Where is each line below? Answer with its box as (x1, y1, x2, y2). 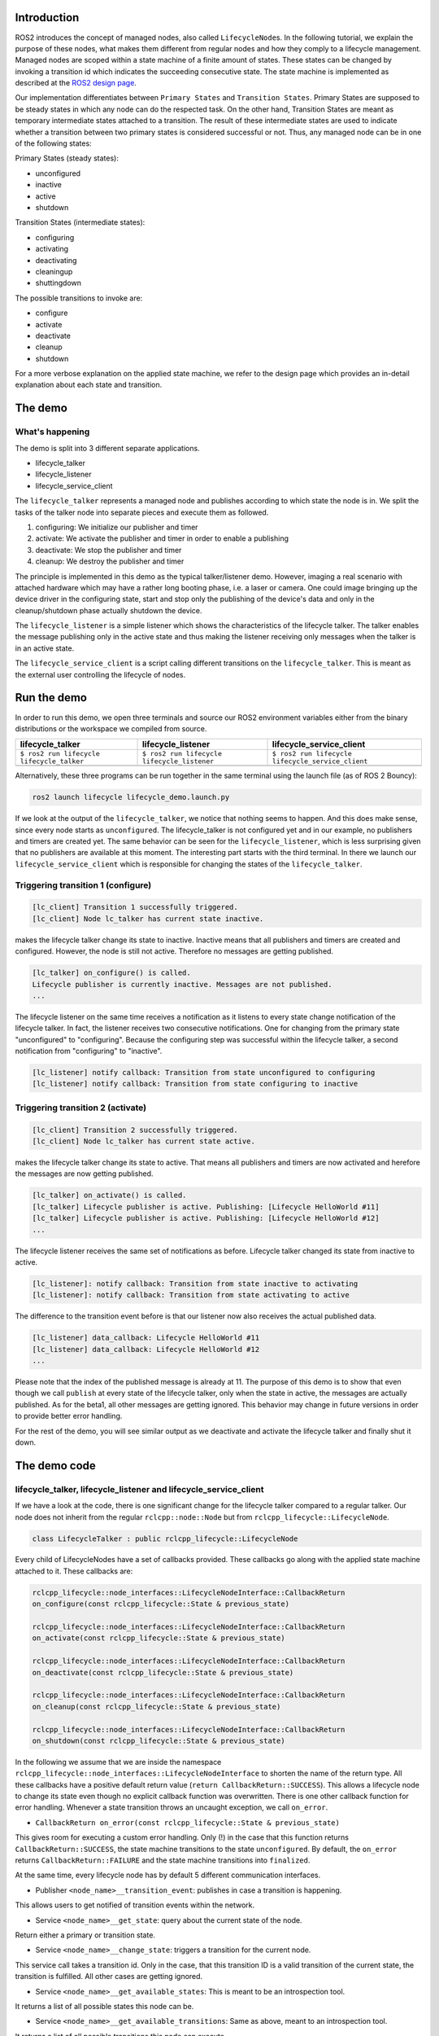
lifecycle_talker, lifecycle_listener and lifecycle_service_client (15, 1483, 264, 1494)
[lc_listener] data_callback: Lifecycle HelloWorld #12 (32, 1345, 260, 1354)
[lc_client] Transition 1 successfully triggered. (32, 902, 239, 912)
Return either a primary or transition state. (15, 1930, 156, 1940)
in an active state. (15, 643, 75, 653)
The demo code (15, 1459, 97, 1472)
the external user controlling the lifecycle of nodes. (15, 669, 186, 679)
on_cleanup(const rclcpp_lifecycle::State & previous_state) (32, 1702, 281, 1711)
